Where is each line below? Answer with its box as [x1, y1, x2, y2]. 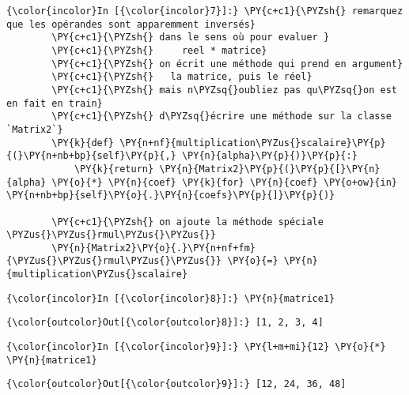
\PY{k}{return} [74, 163, 154, 175]
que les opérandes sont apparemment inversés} [6, 18, 256, 30]
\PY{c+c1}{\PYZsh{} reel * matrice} [51, 44, 267, 56]
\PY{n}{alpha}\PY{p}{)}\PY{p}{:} [181, 150, 358, 162]
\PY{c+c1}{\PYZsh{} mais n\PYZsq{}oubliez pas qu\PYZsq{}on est [51, 84, 397, 96]
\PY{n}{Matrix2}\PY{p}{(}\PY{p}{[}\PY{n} [159, 163, 381, 175]
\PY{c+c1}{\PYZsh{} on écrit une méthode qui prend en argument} [51, 58, 403, 70]
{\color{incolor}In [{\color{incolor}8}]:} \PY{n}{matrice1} [6, 292, 335, 304]
